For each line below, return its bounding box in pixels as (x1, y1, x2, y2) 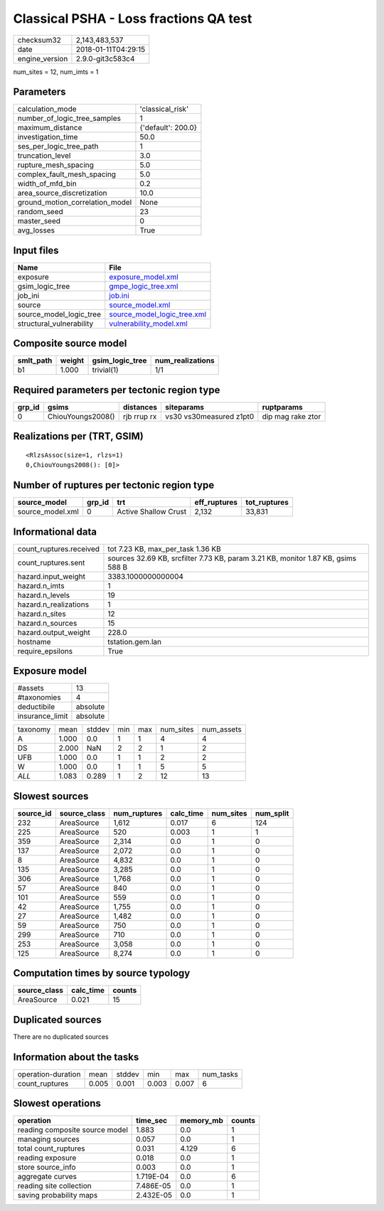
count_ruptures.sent (17, 558, 85, 567)
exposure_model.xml (109, 272, 179, 282)
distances (122, 402, 158, 412)
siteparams (164, 402, 205, 412)
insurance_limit (17, 711, 68, 721)
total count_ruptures (17, 1143, 85, 1153)
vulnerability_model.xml (109, 319, 188, 329)
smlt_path (17, 356, 53, 366)
